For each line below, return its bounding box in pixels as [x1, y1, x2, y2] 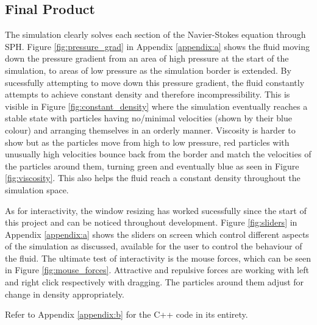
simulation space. [5, 183, 69, 196]
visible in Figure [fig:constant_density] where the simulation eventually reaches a [5, 99, 308, 112]
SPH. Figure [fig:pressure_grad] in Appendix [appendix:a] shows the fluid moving [5, 40, 310, 52]
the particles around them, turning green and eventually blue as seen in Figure [5, 159, 299, 172]
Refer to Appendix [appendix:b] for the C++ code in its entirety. [5, 308, 248, 321]
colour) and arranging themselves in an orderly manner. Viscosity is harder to [5, 123, 296, 136]
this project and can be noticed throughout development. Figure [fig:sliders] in [5, 216, 297, 229]
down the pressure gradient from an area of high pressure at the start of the [5, 52, 289, 65]
